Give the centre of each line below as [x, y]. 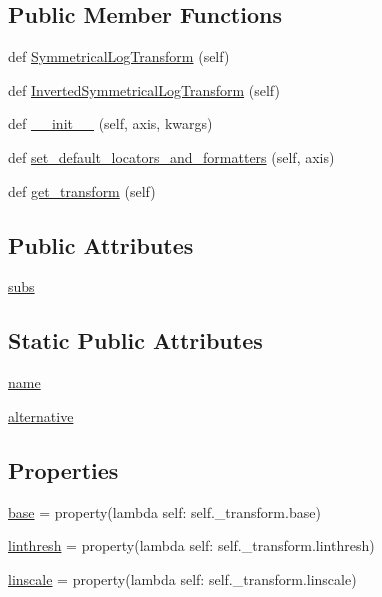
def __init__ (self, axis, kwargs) [110, 123]
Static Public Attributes [135, 340]
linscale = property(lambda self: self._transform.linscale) [182, 578]
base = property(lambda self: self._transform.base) [164, 511]
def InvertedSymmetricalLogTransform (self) [144, 89]
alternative [41, 415]
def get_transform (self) [82, 190]
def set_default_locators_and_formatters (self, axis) [171, 156]
